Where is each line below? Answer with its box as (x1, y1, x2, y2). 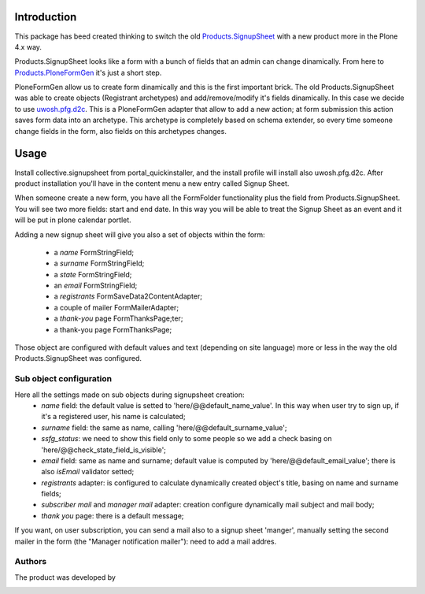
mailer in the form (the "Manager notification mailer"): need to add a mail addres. (14, 536, 277, 546)
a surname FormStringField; (54, 258, 145, 268)
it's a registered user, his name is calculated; (41, 412, 186, 421)
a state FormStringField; (54, 269, 132, 279)
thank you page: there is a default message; (41, 510, 184, 520)
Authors (14, 556, 47, 567)
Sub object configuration (14, 373, 113, 384)
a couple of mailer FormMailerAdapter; (54, 303, 179, 312)
